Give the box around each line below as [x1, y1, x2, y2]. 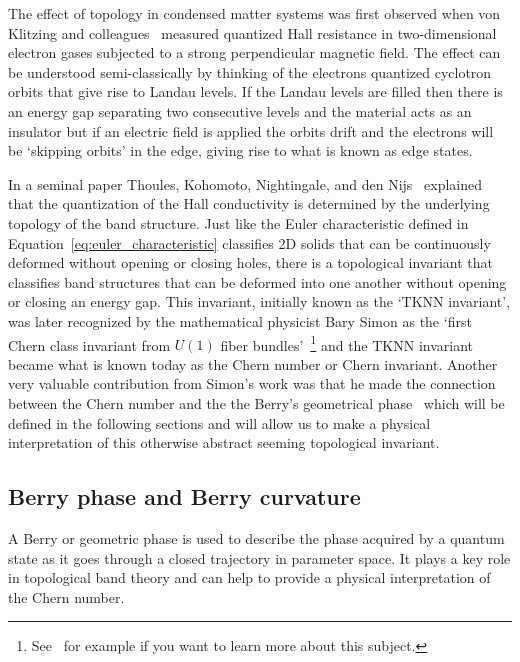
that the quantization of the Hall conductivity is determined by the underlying [8, 193, 490, 214]
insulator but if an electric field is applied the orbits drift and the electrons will [8, 120, 494, 141]
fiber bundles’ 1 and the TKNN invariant [220, 331, 474, 355]
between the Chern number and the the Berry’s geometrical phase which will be [8, 392, 505, 413]
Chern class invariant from [8, 334, 171, 355]
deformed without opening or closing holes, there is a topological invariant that [8, 252, 493, 273]
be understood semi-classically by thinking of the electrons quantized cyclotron [8, 61, 492, 82]
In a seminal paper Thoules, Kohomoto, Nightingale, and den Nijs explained [8, 173, 482, 194]
